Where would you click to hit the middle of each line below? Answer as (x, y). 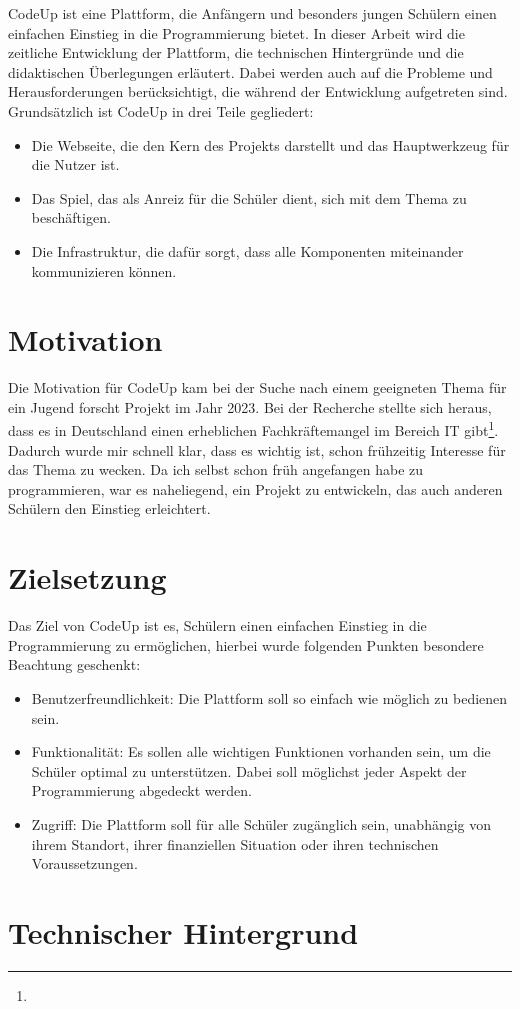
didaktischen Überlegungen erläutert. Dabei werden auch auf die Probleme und (250, 71)
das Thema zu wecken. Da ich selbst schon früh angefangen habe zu (216, 469)
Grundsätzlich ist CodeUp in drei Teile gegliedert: (161, 110)
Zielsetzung (87, 577)
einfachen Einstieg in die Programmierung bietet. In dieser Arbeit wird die (236, 32)
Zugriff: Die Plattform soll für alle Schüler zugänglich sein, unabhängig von (261, 823)
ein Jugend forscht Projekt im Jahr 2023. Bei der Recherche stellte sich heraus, (250, 406)
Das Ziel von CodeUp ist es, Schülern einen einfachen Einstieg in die (217, 625)
